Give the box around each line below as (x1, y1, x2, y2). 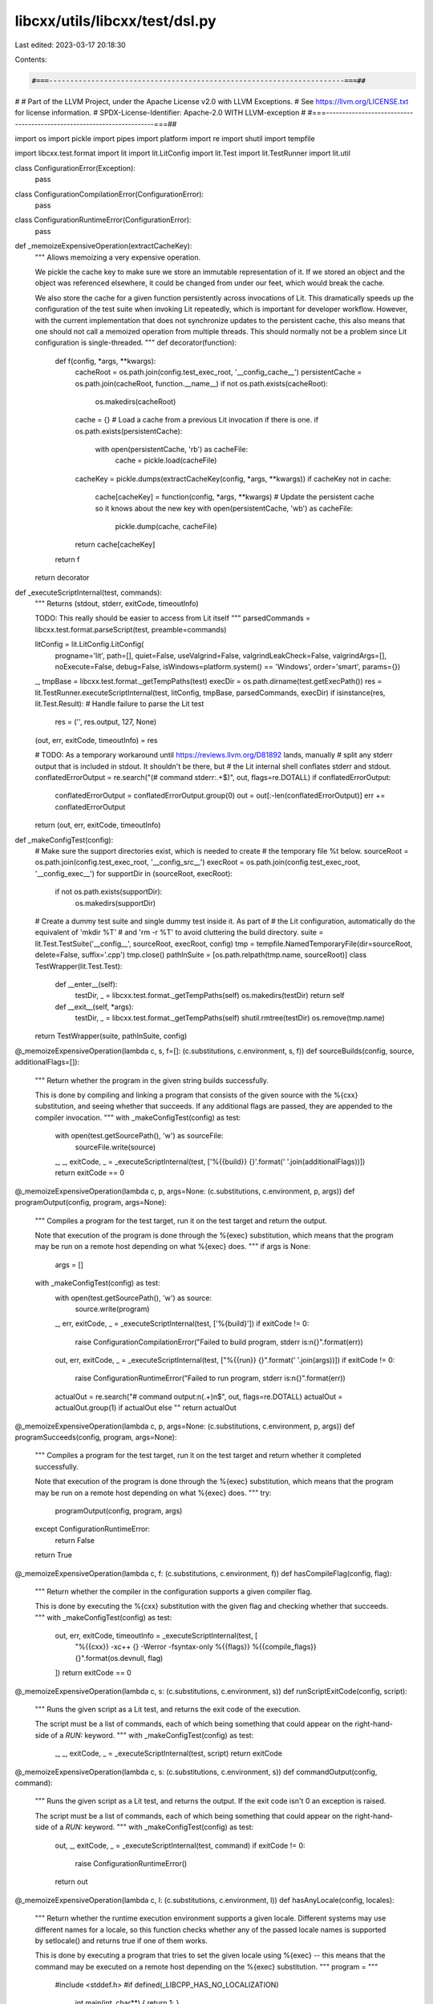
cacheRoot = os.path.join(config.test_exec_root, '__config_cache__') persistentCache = (75, 367, 362, 377)
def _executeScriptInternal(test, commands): (14, 588, 162, 597)
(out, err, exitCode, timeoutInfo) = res (34, 735, 158, 745)
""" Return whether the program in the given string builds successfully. (34, 1075, 269, 1085)
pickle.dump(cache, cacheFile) (115, 522, 217, 531)
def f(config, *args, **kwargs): (55, 356, 156, 366)
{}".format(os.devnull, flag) (75, 1653, 164, 1663)
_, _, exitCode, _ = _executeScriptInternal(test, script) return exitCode (55, 1748, 282, 1759)
